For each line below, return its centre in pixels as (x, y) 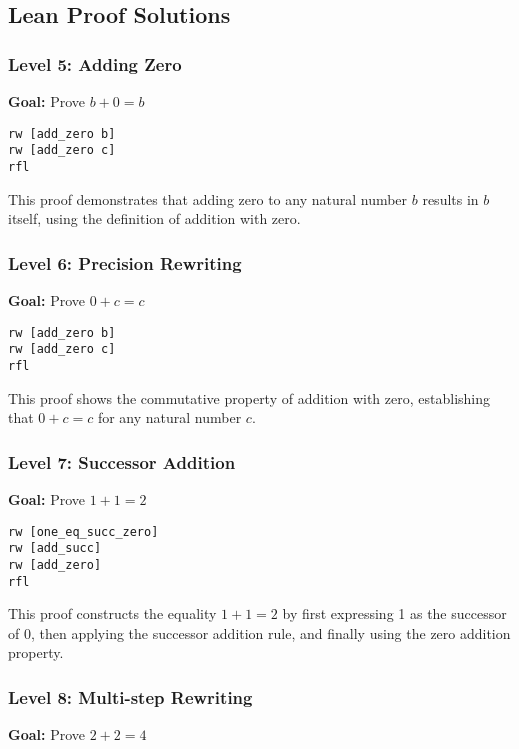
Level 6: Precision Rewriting (125, 262)
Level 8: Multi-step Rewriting (130, 696)
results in (450, 198)
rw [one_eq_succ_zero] (83, 531)
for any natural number (169, 417)
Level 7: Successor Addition (122, 461)
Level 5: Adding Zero (95, 63)
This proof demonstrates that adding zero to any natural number (208, 198)
